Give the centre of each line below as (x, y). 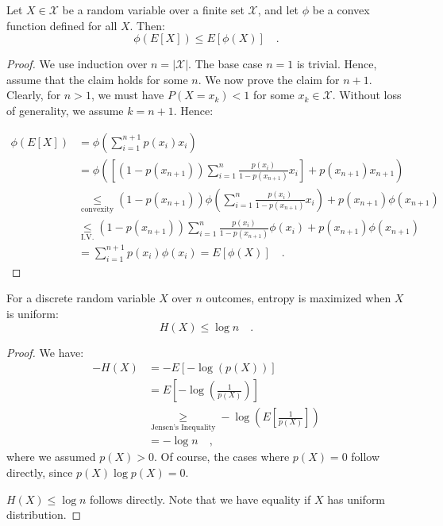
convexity (98, 210)
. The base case (225, 64)
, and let (278, 10)
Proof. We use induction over (77, 64)
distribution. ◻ (44, 514)
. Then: (147, 25)
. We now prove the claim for (269, 79)
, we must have (127, 95)
